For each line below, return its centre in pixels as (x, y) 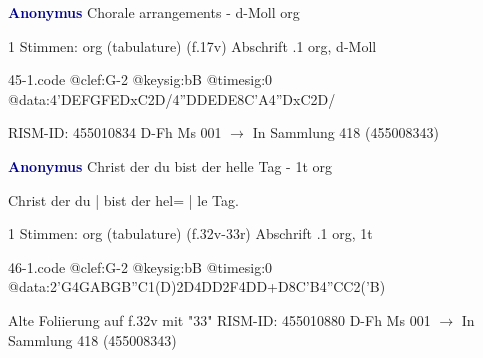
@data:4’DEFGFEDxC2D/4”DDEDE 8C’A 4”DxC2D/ (172, 98)
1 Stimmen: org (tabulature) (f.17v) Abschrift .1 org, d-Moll (192, 45)
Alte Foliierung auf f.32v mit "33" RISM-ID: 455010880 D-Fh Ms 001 (219, 319)
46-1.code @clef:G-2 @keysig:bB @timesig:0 (140, 266)
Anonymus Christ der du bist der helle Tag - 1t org (170, 165)
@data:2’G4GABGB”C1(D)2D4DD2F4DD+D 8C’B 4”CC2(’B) (197, 286)
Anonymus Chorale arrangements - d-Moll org (154, 12)
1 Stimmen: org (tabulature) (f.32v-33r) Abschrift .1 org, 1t (190, 233)
